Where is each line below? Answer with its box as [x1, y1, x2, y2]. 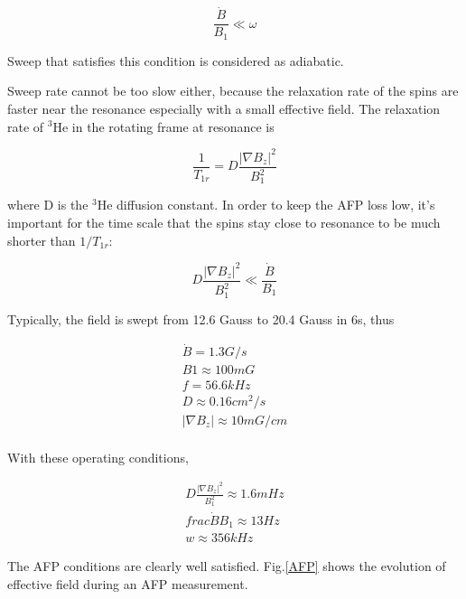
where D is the [7, 195, 89, 214]
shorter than [7, 230, 76, 249]
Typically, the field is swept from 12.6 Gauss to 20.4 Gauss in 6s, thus [7, 309, 395, 328]
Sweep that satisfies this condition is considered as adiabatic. [7, 51, 344, 70]
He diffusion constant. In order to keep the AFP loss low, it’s [97, 195, 435, 214]
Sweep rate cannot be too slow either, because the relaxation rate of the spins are [7, 81, 459, 100]
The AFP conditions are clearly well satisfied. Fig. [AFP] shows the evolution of [7, 557, 446, 576]
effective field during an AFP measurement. [7, 574, 248, 593]
